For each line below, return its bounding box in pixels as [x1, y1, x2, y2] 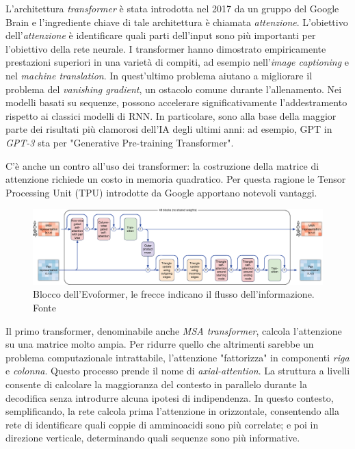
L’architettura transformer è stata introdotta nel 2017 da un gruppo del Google [5, 1, 339, 15]
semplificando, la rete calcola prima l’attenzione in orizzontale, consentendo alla [5, 404, 339, 418]
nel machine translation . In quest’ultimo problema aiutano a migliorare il [5, 68, 313, 82]
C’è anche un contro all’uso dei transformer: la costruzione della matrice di [5, 158, 319, 172]
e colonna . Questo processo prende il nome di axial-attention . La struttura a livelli [5, 363, 350, 378]
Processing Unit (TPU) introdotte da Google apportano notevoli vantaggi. [5, 185, 317, 199]
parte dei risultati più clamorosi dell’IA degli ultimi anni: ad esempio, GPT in [5, 122, 332, 136]
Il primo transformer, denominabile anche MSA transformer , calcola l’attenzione [5, 323, 342, 337]
